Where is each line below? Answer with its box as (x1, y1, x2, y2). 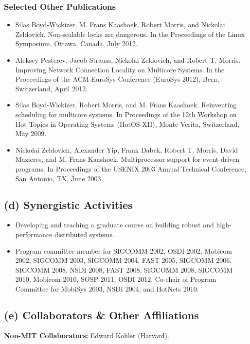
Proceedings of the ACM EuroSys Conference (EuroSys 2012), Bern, (15, 74, 219, 84)
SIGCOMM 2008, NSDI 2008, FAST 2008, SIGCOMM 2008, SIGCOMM (15, 264, 233, 275)
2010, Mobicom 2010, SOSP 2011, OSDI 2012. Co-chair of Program (15, 274, 216, 284)
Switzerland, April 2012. (15, 83, 88, 93)
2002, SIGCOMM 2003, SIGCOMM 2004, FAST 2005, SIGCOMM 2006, (15, 255, 232, 265)
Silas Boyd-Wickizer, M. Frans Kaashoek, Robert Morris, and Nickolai (15, 19, 225, 30)
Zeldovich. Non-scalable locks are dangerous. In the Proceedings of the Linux (15, 29, 245, 39)
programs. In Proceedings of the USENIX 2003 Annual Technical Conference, (15, 163, 247, 173)
